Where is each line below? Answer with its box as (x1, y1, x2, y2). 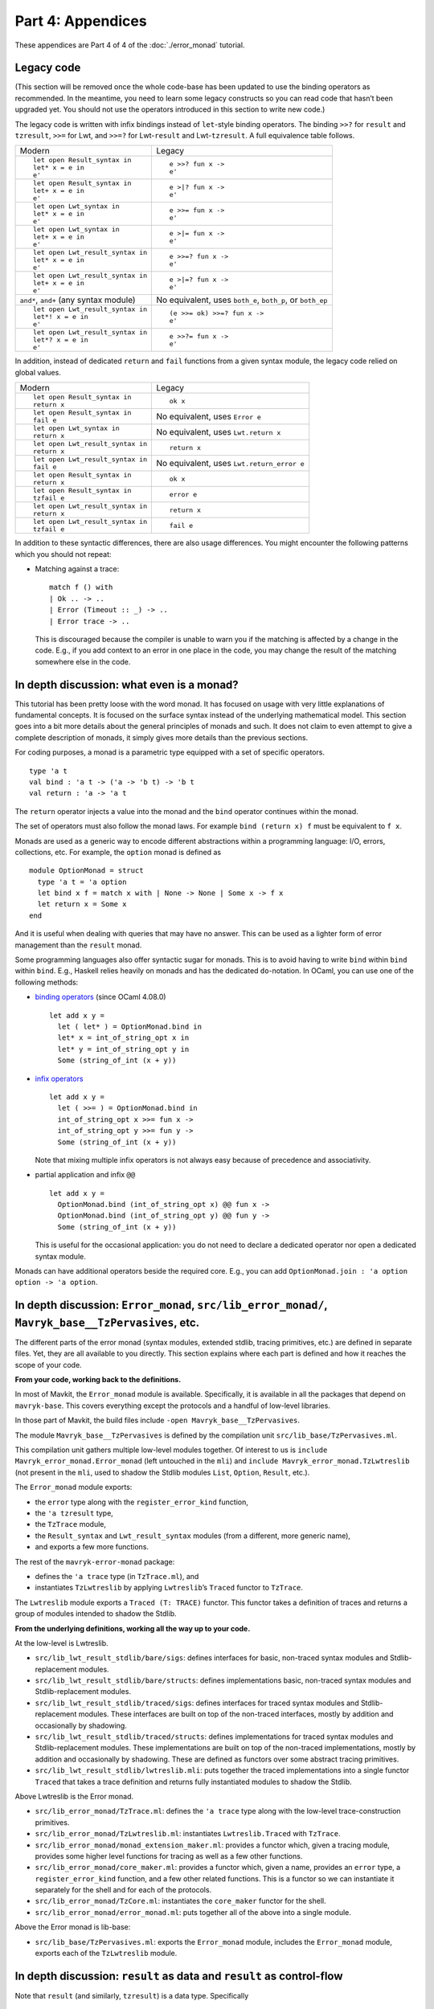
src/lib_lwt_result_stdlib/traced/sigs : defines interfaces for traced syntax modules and (35, 1698, 359, 1708)
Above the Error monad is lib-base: (14, 1922, 131, 1932)
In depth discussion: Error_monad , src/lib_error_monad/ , (14, 1299, 328, 1312)
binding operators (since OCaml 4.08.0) (35, 992, 166, 1002)
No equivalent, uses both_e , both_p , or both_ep (156, 294, 328, 305)
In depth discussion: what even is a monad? (14, 677, 239, 691)
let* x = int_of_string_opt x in (57, 1033, 190, 1042)
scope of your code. (14, 1360, 82, 1369)
